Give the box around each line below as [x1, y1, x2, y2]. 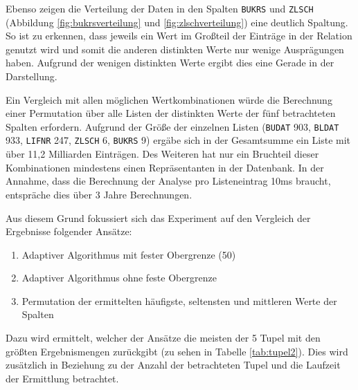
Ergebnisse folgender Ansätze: [6, 224, 132, 239]
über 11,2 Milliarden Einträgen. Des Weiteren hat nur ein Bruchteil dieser [6, 147, 319, 161]
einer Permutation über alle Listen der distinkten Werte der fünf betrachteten [6, 106, 336, 120]
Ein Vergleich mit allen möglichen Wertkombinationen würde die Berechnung [6, 92, 332, 106]
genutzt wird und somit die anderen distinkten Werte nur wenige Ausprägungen [6, 41, 344, 56]
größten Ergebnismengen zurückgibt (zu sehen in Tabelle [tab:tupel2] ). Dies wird [6, 344, 348, 358]
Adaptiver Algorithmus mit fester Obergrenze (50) [21, 247, 236, 261]
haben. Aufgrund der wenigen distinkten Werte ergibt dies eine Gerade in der [6, 55, 334, 70]
